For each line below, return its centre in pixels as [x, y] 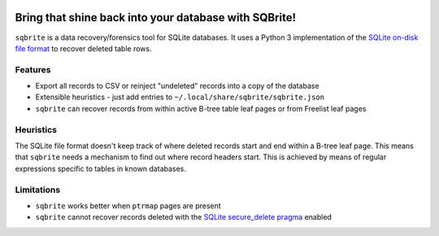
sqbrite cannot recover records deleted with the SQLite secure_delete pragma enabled [184, 217]
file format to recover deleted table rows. [83, 48]
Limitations [38, 190]
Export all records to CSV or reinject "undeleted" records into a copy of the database [178, 86]
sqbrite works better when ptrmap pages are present [128, 205]
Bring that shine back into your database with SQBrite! [156, 17]
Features [33, 69]
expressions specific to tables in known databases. [101, 168]
